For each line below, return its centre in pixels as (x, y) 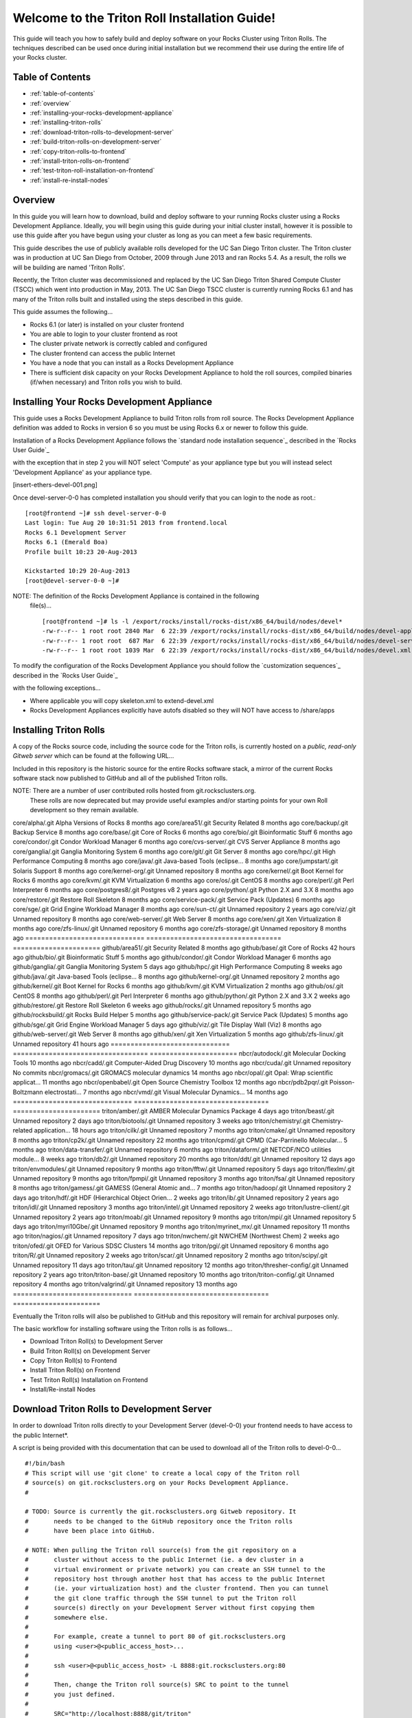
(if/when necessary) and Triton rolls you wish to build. (106, 382)
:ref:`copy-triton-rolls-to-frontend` (78, 151)
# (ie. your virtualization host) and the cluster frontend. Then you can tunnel (177, 1588)
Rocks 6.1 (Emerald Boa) (67, 542)
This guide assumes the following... (63, 312)
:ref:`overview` (50, 103)
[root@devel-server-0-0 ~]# (72, 580)
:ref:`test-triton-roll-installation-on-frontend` (92, 170)
